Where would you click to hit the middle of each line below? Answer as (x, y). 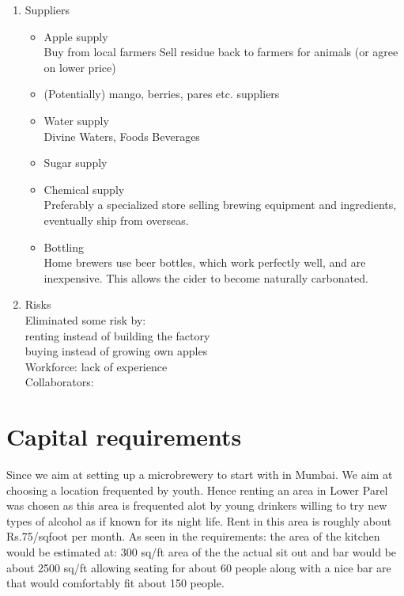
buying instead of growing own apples (116, 351)
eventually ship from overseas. (116, 220)
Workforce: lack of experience (96, 366)
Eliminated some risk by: (85, 319)
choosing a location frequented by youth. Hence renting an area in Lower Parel (197, 490)
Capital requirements (124, 437)
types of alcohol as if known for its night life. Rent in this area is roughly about (199, 520)
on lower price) (80, 67)
